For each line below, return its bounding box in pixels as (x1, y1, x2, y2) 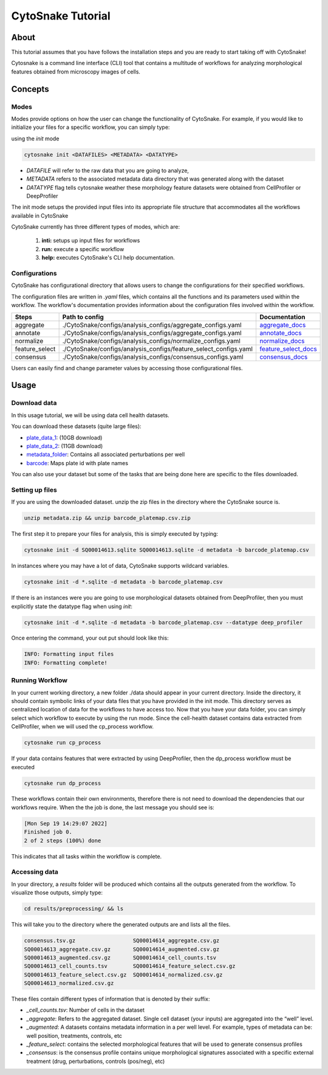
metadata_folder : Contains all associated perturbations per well (26, 451, 185, 458)
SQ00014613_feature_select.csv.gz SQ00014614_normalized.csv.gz (24, 971, 223, 978)
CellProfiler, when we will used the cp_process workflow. (11, 723, 154, 730)
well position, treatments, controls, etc (26, 1032, 123, 1039)
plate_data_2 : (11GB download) (26, 442, 103, 449)
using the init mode (11, 134, 60, 142)
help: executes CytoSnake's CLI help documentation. (41, 254, 176, 261)
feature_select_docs (259, 344, 317, 353)
